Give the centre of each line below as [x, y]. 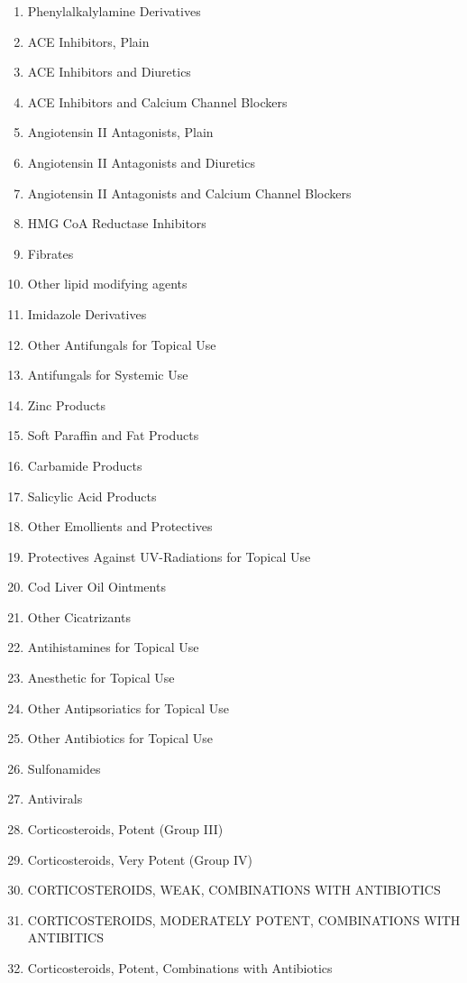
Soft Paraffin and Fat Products [113, 435]
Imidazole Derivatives [87, 313]
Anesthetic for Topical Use [101, 678]
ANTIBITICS [65, 937]
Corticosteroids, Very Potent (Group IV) [140, 859]
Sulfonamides [64, 768]
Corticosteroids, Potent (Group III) [125, 829]
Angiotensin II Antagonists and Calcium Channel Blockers [189, 193]
